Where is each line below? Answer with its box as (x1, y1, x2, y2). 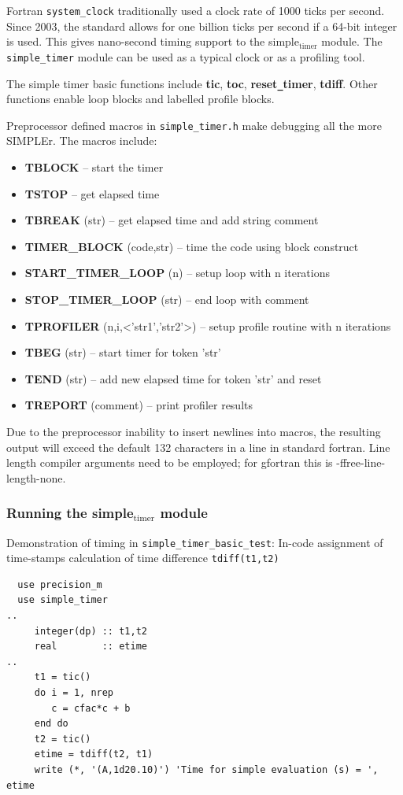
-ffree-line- (336, 454, 386, 471)
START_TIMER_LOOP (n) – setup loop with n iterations (24, 264, 331, 281)
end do (34, 718, 68, 730)
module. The (321, 33, 383, 50)
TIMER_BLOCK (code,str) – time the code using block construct (24, 238, 359, 254)
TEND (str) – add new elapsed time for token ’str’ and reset (24, 370, 322, 386)
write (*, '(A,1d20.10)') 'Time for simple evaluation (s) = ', (34, 764, 379, 775)
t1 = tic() (34, 671, 91, 683)
